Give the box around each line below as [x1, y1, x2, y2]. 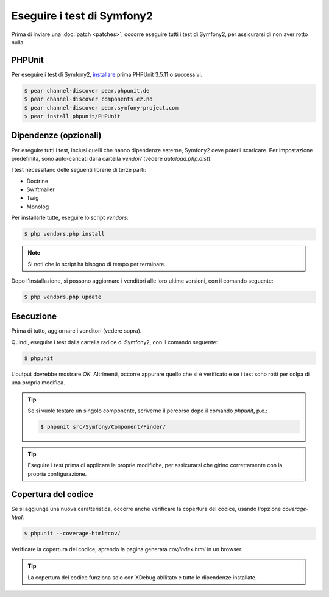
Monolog [26, 203, 49, 210]
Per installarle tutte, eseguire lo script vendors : [11, 214, 129, 222]
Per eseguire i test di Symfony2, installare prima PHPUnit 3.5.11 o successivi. [11, 71, 203, 78]
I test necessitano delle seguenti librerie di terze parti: [11, 166, 146, 174]
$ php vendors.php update [24, 293, 102, 300]
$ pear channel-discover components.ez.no [24, 96, 153, 103]
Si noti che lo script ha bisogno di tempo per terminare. [27, 260, 166, 267]
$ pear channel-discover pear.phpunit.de [24, 87, 150, 94]
